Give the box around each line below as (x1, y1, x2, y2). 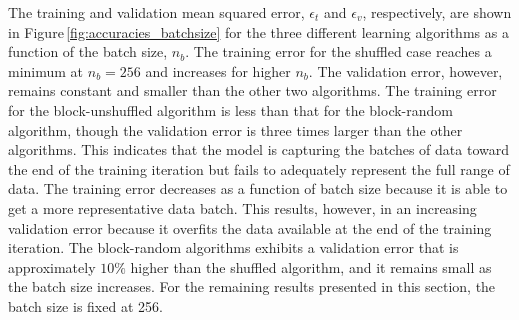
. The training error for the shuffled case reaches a (185, 41, 492, 62)
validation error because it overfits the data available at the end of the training (8, 217, 492, 238)
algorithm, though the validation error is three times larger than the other (8, 119, 463, 140)
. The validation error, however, (308, 60, 503, 81)
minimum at (8, 60, 84, 81)
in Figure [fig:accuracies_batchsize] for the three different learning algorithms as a (8, 21, 509, 42)
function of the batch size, (8, 41, 168, 62)
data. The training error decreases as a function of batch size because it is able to (8, 178, 508, 199)
